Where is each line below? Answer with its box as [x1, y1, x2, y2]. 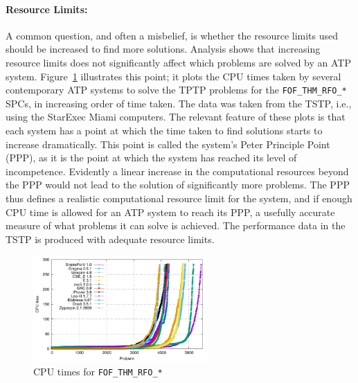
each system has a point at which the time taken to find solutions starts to [6, 123, 323, 138]
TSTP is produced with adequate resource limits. [6, 231, 215, 246]
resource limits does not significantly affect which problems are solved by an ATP [6, 55, 351, 69]
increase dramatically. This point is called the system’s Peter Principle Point [6, 136, 330, 151]
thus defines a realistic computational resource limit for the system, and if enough [6, 190, 352, 205]
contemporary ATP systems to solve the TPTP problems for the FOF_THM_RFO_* [6, 82, 347, 97]
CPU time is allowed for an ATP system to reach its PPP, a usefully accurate [6, 204, 335, 219]
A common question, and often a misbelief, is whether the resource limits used [6, 28, 339, 42]
